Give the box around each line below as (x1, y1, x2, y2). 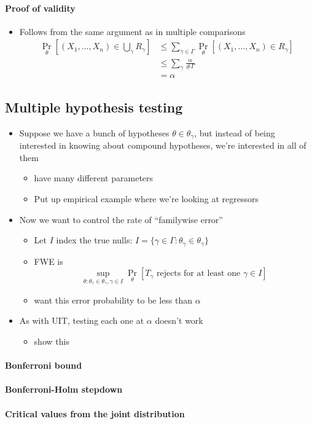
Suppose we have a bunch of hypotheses (19, 126, 170, 139)
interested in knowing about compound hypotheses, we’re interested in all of (19, 139, 306, 152)
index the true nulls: (56, 234, 133, 246)
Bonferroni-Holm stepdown (5, 383, 123, 396)
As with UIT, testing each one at (19, 314, 144, 327)
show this (34, 334, 69, 347)
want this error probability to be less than (34, 293, 193, 306)
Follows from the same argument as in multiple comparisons (19, 25, 246, 37)
